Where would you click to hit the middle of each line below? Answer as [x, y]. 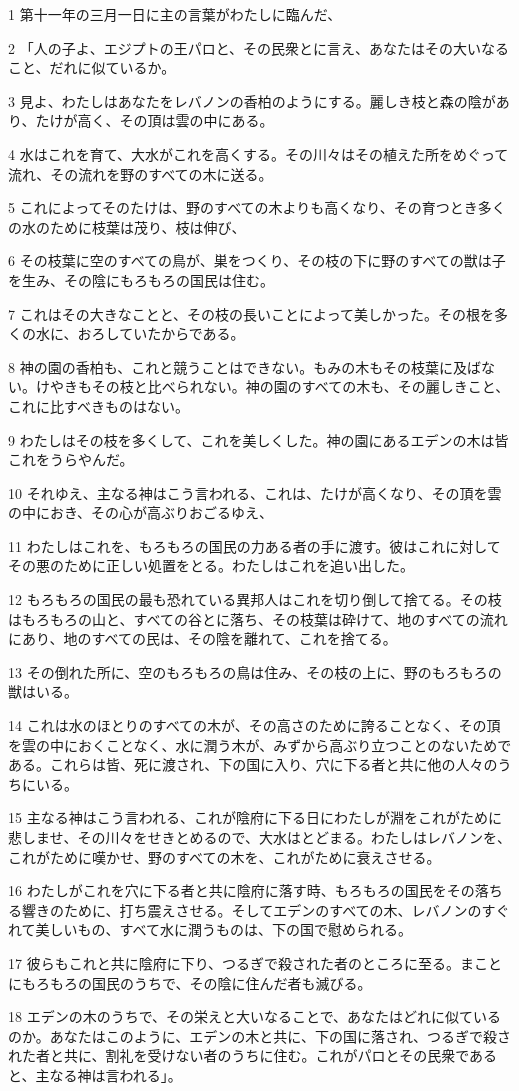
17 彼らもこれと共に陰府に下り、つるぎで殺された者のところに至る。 [234, 962]
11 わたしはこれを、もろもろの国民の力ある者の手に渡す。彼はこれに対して [254, 545]
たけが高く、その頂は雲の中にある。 [154, 120]
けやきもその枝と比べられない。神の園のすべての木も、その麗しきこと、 [272, 386]
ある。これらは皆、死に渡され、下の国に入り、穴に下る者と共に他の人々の [253, 764]
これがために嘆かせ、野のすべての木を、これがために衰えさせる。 [224, 856]
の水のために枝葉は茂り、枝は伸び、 [127, 226]
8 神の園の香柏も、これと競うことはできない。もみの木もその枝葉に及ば [244, 366]
